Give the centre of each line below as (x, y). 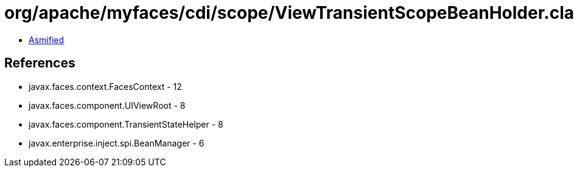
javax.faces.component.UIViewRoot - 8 (107, 105)
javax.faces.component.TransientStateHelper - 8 (126, 124)
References (40, 63)
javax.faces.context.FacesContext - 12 (105, 86)
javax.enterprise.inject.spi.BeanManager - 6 (117, 143)
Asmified (47, 40)
